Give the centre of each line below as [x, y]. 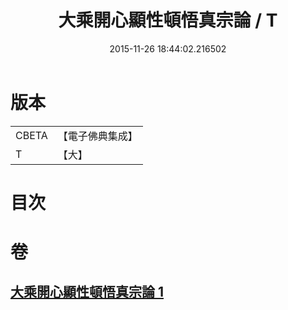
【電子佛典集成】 [97, 136]
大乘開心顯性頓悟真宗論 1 [87, 292]
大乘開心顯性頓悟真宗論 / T [168, 20]
